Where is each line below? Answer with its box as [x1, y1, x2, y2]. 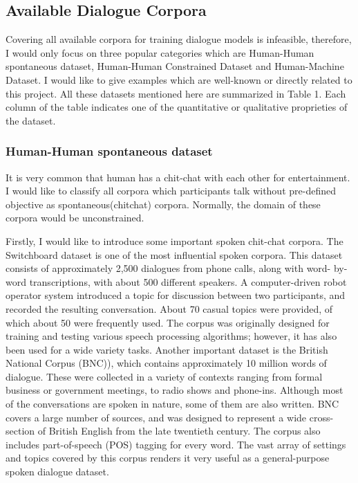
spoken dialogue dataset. [6, 464, 109, 479]
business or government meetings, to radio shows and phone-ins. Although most [6, 383, 343, 397]
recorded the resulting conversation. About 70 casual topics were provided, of [6, 301, 333, 316]
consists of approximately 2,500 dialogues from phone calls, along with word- [6, 261, 331, 275]
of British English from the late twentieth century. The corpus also [37, 423, 321, 438]
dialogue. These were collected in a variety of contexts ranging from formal [6, 369, 323, 383]
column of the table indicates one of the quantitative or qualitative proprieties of [6, 100, 348, 114]
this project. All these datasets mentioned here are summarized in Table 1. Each [6, 86, 346, 100]
